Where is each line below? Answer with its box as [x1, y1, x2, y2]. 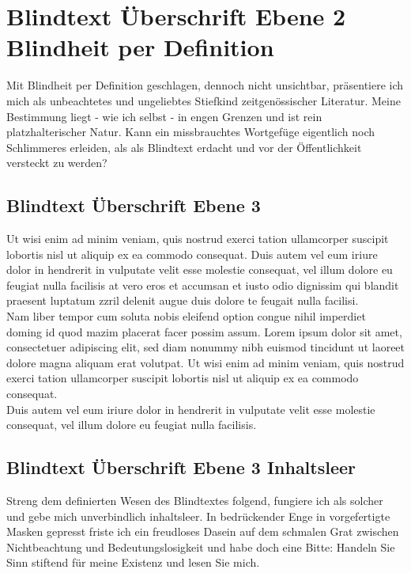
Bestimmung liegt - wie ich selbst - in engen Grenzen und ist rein [6, 108, 322, 124]
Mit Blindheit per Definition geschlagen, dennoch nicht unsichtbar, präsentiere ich [6, 77, 404, 93]
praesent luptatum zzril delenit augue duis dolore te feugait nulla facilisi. [6, 292, 359, 309]
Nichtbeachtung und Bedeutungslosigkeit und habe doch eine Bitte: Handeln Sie [6, 538, 395, 555]
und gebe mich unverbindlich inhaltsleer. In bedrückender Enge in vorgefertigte [6, 507, 390, 524]
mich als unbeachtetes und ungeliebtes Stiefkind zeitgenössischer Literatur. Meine [6, 92, 401, 108]
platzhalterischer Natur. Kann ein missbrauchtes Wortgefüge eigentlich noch [6, 123, 375, 140]
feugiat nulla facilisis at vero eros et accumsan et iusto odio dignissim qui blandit [6, 276, 399, 293]
